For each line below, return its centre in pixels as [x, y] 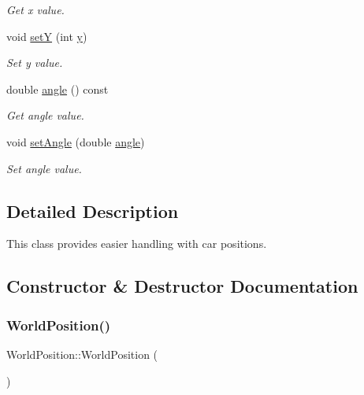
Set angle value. [44, 168]
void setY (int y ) [47, 36]
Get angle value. [45, 115]
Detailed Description [93, 210]
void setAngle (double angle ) [76, 141]
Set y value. [35, 63]
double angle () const [58, 89]
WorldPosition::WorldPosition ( [82, 354]
